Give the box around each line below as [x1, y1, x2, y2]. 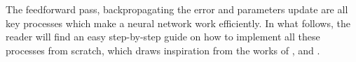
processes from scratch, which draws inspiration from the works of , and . [6, 42, 320, 57]
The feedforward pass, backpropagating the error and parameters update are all [6, 2, 348, 16]
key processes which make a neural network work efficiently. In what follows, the [6, 15, 350, 30]
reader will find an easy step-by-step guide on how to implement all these [6, 29, 320, 44]
